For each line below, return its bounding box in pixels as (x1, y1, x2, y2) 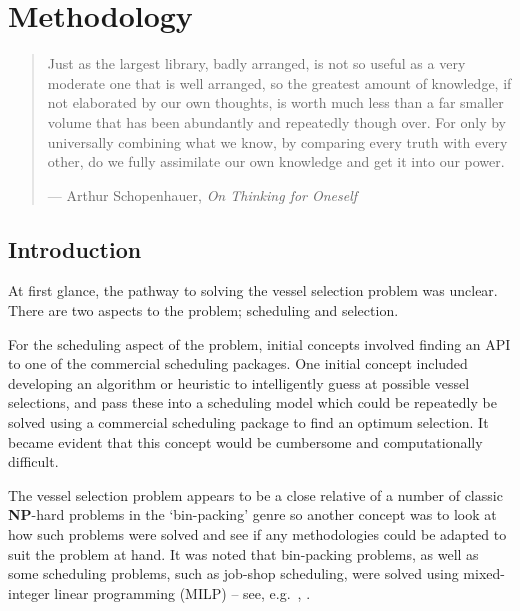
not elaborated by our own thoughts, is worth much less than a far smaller (47, 92, 504, 113)
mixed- (463, 563, 505, 584)
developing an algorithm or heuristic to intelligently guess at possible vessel (8, 372, 470, 393)
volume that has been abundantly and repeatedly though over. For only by (47, 111, 506, 132)
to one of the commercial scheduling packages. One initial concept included (8, 353, 468, 374)
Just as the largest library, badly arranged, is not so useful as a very (47, 53, 466, 74)
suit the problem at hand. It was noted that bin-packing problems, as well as (8, 543, 479, 564)
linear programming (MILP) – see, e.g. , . (54, 582, 311, 603)
